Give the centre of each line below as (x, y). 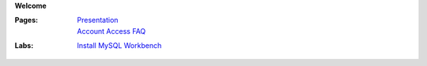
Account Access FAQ (111, 31)
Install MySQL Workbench (119, 46)
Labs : (24, 46)
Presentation (98, 20)
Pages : (26, 20)
